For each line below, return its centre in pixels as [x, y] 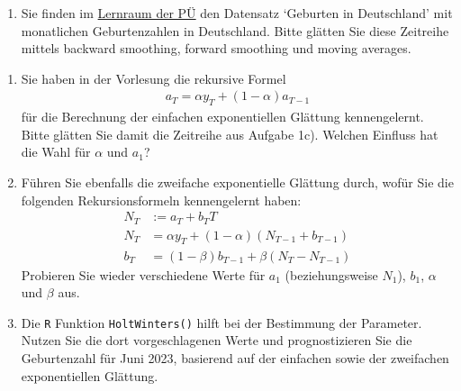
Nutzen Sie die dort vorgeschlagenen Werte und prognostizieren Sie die [217, 340]
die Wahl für [56, 152]
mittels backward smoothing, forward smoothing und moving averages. [216, 48]
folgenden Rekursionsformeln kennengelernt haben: [161, 200]
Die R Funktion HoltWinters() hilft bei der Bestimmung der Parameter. [221, 322]
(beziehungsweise [331, 274]
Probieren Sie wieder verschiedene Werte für [143, 274]
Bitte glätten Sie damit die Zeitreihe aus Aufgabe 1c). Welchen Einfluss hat [230, 134]
